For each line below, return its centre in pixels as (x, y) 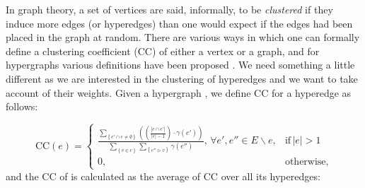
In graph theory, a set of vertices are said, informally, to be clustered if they (169, 9)
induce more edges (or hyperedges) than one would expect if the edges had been (179, 23)
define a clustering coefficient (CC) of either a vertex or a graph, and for (163, 51)
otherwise (305, 162)
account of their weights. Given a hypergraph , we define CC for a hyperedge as (179, 92)
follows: (22, 106)
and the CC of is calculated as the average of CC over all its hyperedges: (163, 176)
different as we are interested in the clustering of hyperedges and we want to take (182, 78)
